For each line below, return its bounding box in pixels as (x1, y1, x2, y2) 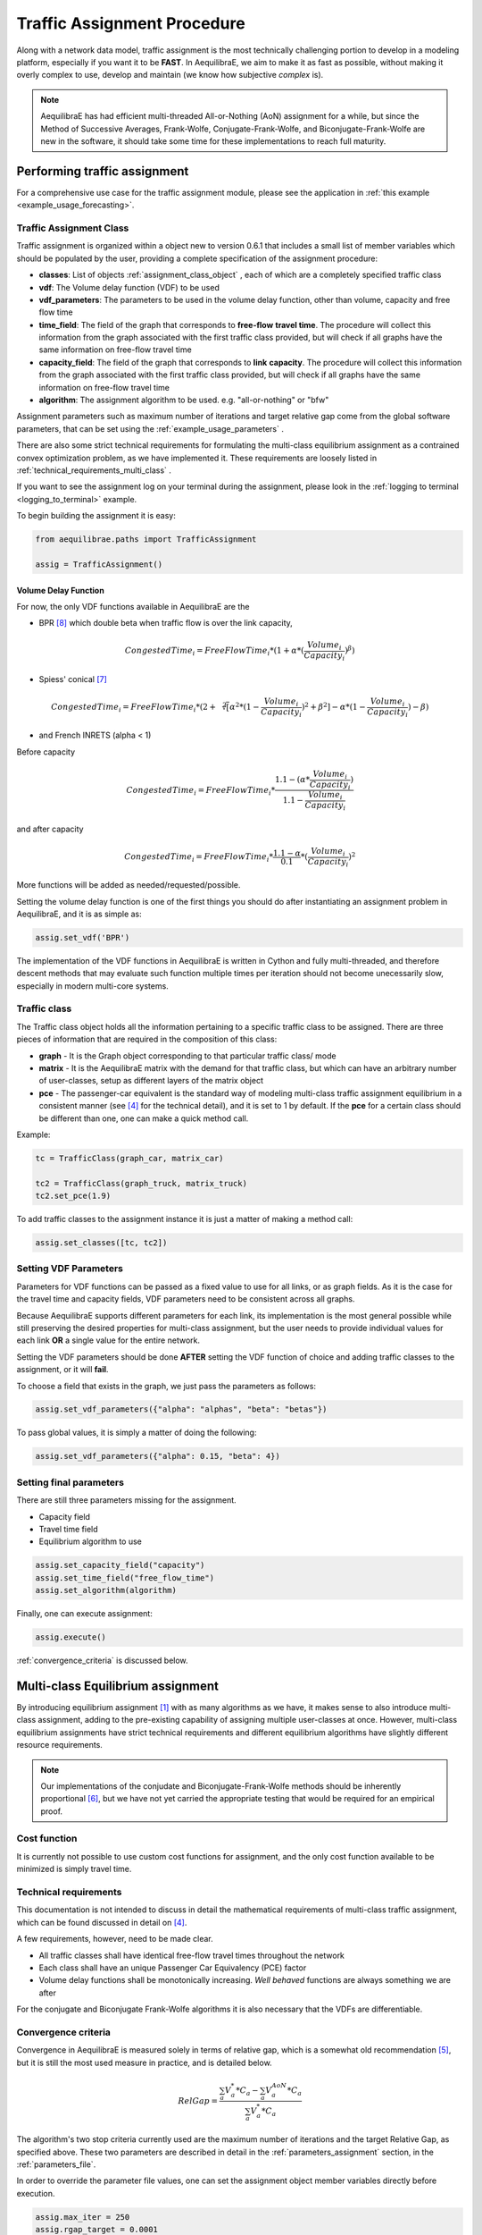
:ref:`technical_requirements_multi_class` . (16, 465, 171, 476)
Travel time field (38, 1523, 98, 1534)
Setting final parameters (16, 1476, 125, 1489)
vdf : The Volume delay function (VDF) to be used (38, 282, 220, 292)
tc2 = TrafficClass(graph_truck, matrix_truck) (35, 1178, 247, 1188)
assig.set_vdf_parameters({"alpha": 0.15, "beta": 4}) (35, 1451, 280, 1462)
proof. (40, 1806, 62, 1817)
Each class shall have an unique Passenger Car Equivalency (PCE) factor (38, 1962, 307, 1973)
